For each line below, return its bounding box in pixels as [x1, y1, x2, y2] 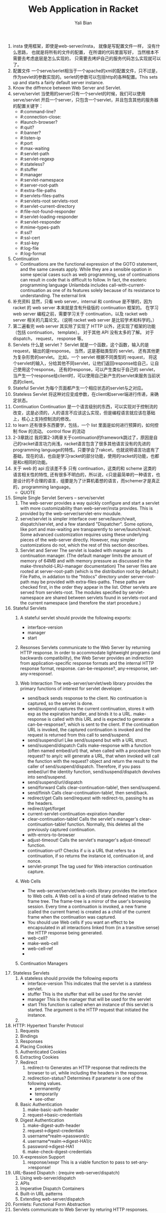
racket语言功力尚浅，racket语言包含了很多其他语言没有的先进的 [21, 440, 151, 446]
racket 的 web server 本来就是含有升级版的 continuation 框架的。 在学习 [12, 304, 159, 310]
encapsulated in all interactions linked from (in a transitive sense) [27, 924, 160, 931]
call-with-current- [108, 282, 145, 288]
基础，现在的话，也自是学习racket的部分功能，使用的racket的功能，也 [12, 453, 155, 459]
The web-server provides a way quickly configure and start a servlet [20, 500, 160, 506]
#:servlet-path [20, 150, 50, 156]
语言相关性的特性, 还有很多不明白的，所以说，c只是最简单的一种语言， [12, 471, 156, 477]
